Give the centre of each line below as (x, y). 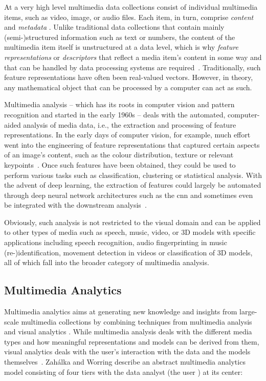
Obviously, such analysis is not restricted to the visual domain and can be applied (132, 222)
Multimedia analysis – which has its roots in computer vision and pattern (119, 104)
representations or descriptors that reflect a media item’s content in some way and (133, 57)
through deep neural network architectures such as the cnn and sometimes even (129, 195)
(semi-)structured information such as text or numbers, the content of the (120, 37)
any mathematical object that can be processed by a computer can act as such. (128, 87)
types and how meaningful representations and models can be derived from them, (132, 341)
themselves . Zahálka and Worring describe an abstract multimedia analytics (125, 362)
